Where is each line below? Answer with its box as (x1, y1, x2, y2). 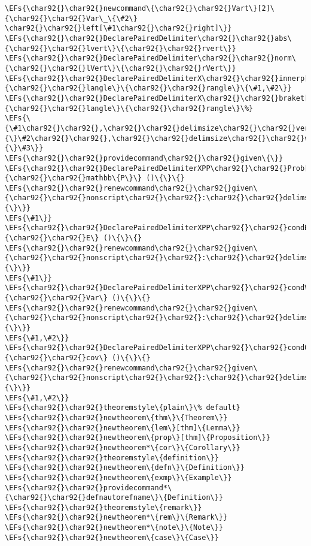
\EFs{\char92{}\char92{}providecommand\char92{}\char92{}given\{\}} (5, 153, 283, 162)
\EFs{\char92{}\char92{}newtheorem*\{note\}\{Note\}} (5, 523, 224, 532)
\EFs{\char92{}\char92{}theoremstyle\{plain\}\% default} (5, 403, 240, 412)
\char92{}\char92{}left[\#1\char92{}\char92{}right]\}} (5, 24, 232, 33)
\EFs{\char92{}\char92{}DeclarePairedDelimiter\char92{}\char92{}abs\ (5, 34, 292, 43)
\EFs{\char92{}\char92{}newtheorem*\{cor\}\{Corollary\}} (5, 443, 240, 452)
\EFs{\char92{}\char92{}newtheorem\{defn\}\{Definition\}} (5, 463, 245, 472)
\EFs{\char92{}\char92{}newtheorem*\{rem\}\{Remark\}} (5, 513, 228, 522)
